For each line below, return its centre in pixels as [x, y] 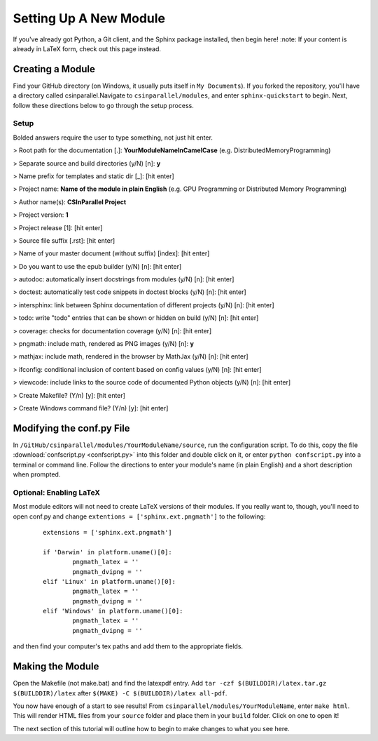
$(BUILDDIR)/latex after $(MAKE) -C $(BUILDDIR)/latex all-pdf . [120, 693]
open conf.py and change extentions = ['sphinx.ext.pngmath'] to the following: [139, 516]
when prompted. [37, 474]
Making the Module [56, 667]
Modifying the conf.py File [71, 428]
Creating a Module [54, 69]
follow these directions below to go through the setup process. [103, 105]
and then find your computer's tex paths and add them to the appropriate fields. [128, 646]
